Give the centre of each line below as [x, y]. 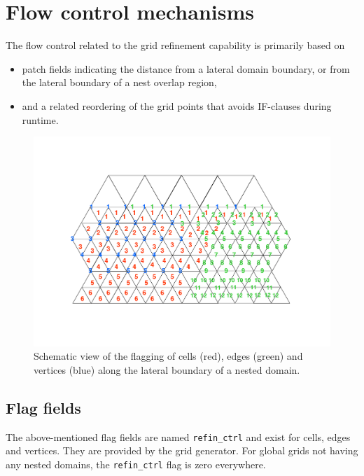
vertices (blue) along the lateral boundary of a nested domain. [167, 369]
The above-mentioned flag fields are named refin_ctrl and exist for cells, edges [178, 436]
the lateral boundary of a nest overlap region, [119, 82]
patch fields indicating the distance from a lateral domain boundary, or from [186, 68]
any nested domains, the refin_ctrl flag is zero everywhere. [136, 464]
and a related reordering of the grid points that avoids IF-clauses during [177, 105]
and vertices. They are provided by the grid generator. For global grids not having [182, 450]
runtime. [40, 119]
